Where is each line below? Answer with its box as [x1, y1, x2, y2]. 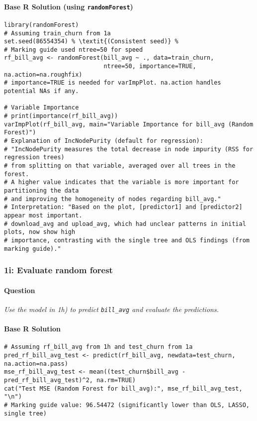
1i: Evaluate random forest [4, 264, 113, 276]
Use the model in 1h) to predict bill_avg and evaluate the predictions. [4, 304, 219, 314]
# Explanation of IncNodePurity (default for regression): [4, 137, 203, 145]
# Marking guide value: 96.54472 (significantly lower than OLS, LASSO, [4, 401, 250, 409]
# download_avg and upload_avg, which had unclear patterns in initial [4, 220, 246, 227]
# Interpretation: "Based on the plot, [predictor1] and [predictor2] [4, 204, 243, 211]
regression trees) [4, 154, 65, 161]
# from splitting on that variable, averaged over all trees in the [4, 162, 236, 170]
